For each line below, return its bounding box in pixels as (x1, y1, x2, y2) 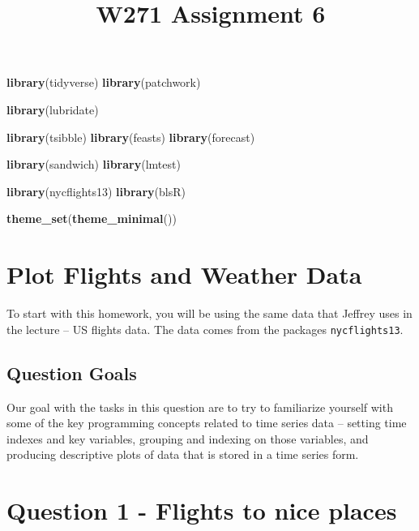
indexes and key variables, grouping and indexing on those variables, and (6, 430, 369, 447)
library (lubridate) (6, 101, 99, 118)
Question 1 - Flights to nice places (6, 494, 397, 527)
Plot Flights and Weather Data (6, 258, 362, 291)
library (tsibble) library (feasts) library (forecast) (6, 128, 255, 145)
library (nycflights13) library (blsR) (6, 182, 186, 199)
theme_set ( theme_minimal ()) (6, 210, 177, 227)
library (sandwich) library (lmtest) (6, 156, 181, 173)
